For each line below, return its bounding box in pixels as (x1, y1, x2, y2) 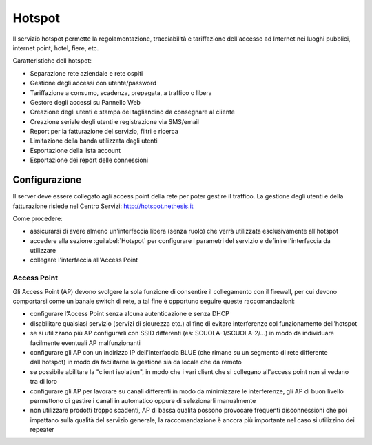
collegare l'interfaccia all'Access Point (30, 256, 138, 265)
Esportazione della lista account (30, 146, 121, 154)
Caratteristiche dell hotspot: (12, 56, 92, 65)
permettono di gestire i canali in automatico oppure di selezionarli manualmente (30, 396, 256, 404)
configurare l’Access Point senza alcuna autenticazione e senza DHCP (30, 310, 230, 318)
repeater (30, 426, 54, 434)
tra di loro (30, 377, 58, 386)
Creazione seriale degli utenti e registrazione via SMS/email (30, 117, 200, 125)
